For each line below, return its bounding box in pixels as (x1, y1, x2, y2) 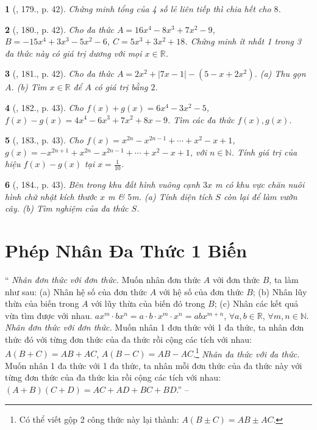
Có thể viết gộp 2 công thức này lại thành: (19, 412, 179, 425)
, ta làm (269, 273, 299, 286)
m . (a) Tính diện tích (132, 190, 213, 202)
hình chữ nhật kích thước (5, 190, 97, 202)
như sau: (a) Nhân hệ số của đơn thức (5, 285, 148, 298)
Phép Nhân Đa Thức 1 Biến (5, 238, 248, 263)
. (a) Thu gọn (254, 67, 306, 80)
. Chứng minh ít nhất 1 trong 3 (185, 35, 301, 48)
